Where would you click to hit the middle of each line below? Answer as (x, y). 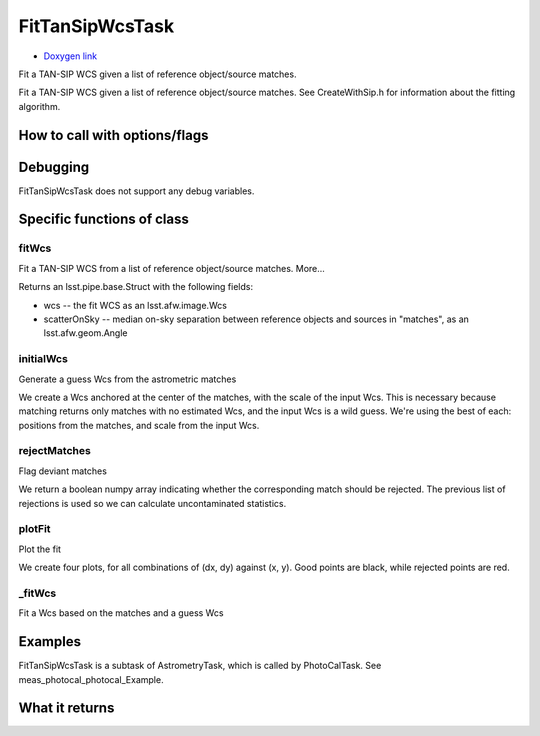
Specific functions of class (103, 219)
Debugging (54, 166)
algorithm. (39, 106)
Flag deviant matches (62, 471)
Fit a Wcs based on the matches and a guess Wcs (121, 613)
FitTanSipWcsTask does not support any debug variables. (136, 191)
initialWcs (43, 359)
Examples (50, 641)
